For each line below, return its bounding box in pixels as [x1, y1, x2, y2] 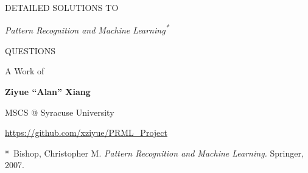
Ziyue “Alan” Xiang [5, 85, 91, 98]
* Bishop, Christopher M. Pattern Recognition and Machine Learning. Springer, [5, 146, 304, 159]
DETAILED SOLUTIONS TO [5, 1, 119, 13]
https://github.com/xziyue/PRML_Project [5, 126, 167, 139]
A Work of [5, 65, 44, 77]
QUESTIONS [5, 44, 56, 57]
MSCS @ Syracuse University [5, 105, 114, 118]
